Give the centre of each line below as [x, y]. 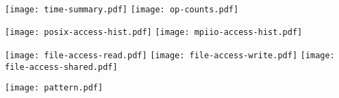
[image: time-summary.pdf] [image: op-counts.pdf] [122, 9]
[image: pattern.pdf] [54, 88]
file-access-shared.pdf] [61, 67]
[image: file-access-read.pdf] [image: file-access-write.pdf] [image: [170, 55]
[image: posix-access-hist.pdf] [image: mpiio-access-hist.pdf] [154, 33]
